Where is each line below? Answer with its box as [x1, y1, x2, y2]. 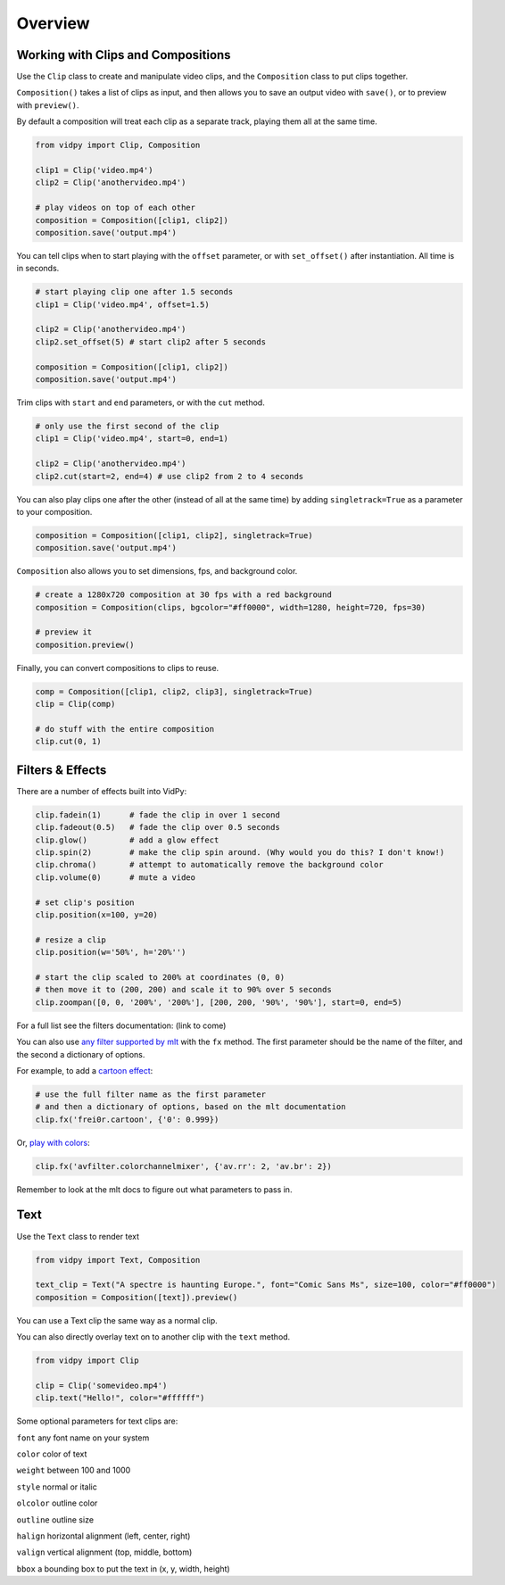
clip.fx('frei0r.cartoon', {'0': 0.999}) [35, 1114, 219, 1124]
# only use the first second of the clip [35, 421, 219, 432]
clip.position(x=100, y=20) [35, 910, 158, 919]
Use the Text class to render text [16, 1231, 140, 1241]
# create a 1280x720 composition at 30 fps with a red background [35, 590, 332, 600]
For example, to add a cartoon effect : [16, 1065, 153, 1075]
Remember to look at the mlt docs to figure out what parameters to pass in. [16, 1183, 293, 1195]
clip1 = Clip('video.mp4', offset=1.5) [35, 299, 210, 310]
